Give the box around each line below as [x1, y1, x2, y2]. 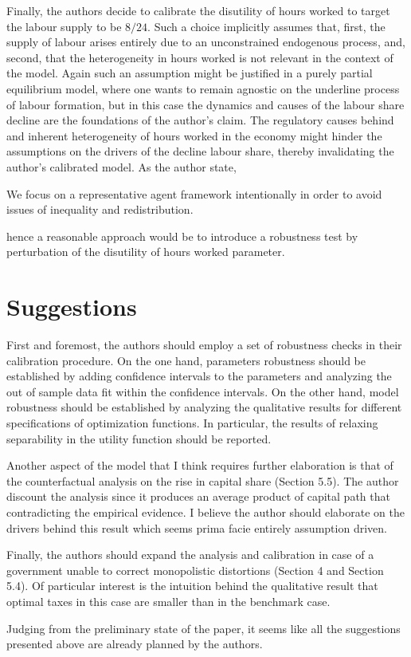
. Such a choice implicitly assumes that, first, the [147, 18, 386, 34]
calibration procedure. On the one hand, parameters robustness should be [6, 352, 366, 368]
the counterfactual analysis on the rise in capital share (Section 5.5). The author [6, 472, 399, 489]
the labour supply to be [6, 18, 122, 34]
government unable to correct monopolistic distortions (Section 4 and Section [6, 561, 384, 578]
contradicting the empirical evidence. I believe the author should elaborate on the [6, 503, 405, 520]
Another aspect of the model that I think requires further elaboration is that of [6, 457, 393, 474]
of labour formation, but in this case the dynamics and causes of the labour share [6, 96, 405, 112]
